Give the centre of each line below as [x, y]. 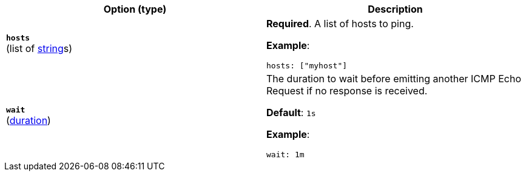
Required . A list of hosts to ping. [340, 24]
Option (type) [135, 9]
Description [395, 9]
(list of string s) [39, 48]
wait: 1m [285, 155]
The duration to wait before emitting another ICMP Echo [394, 79]
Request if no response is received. [347, 91]
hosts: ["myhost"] [307, 66]
